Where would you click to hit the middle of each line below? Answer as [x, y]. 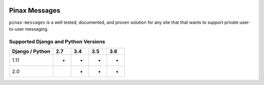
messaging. [37, 29]
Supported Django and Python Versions [57, 41]
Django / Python [31, 51]
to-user [17, 29]
